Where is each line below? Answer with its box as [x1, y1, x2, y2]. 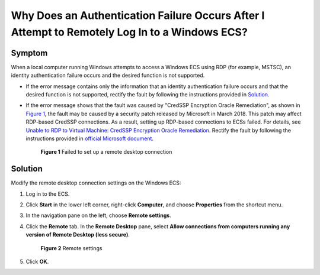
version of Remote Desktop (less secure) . [25, 231, 130, 238]
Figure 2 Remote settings [40, 244, 103, 251]
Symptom [11, 48, 48, 58]
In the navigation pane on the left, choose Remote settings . [25, 212, 171, 219]
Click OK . [25, 258, 49, 266]
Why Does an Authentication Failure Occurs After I [11, 9, 265, 22]
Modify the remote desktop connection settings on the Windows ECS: [11, 179, 181, 186]
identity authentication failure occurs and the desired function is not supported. [11, 72, 205, 79]
